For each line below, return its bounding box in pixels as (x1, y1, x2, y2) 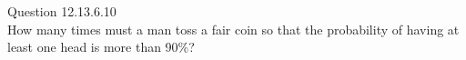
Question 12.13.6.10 (7, 2, 116, 20)
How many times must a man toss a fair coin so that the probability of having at (7, 19, 460, 38)
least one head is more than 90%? (7, 37, 195, 56)
